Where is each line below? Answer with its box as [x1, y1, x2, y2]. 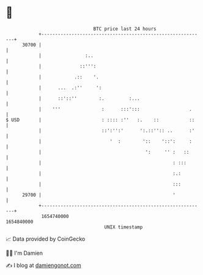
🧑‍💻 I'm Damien [6, 249, 43, 257]
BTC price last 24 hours [93, 26, 157, 32]
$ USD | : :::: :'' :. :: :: [6, 116, 195, 123]
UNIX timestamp [104, 224, 143, 230]
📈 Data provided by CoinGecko [6, 235, 86, 243]
